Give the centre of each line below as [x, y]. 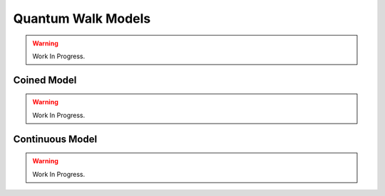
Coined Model [45, 80]
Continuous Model [55, 139]
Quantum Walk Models [82, 18]
